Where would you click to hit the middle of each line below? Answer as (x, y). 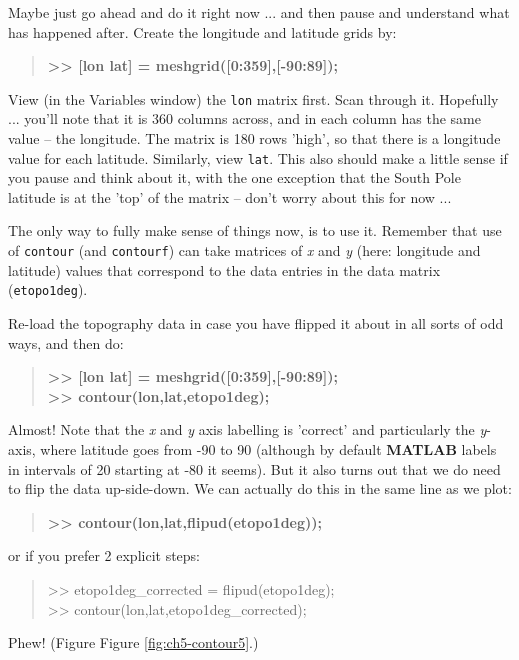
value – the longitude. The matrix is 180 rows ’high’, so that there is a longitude (254, 138)
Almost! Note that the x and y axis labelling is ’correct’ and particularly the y (247, 429)
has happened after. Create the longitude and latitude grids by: (202, 31)
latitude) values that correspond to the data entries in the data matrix (224, 269)
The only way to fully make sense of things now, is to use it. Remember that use (255, 230)
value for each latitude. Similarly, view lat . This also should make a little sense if (258, 157)
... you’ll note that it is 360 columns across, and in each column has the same (244, 118)
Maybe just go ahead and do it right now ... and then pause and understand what (259, 12)
